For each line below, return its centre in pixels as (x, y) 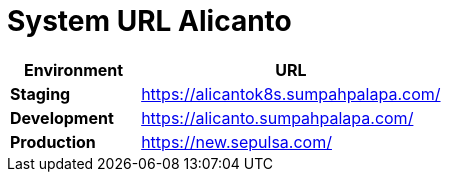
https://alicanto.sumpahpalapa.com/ (277, 117)
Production (53, 141)
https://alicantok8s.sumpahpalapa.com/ (291, 93)
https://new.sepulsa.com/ (236, 141)
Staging (40, 93)
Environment (73, 69)
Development (62, 117)
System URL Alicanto (149, 21)
